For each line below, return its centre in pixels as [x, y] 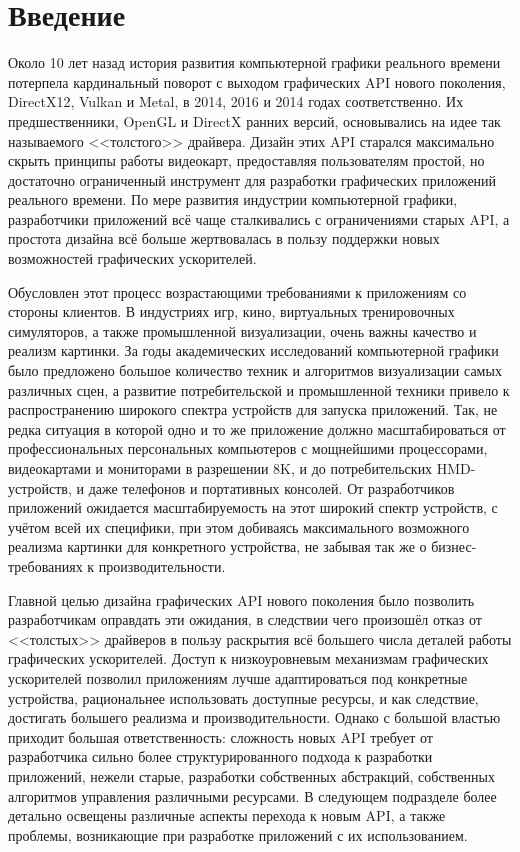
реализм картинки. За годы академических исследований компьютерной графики [253, 350]
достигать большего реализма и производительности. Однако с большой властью [254, 717]
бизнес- [454, 546]
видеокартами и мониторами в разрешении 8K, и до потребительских [220, 468]
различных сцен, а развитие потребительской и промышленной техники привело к [259, 389]
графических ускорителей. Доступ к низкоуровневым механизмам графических [248, 658]
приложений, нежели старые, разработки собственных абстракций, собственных [251, 775]
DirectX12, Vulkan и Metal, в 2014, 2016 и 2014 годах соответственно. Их [236, 101]
